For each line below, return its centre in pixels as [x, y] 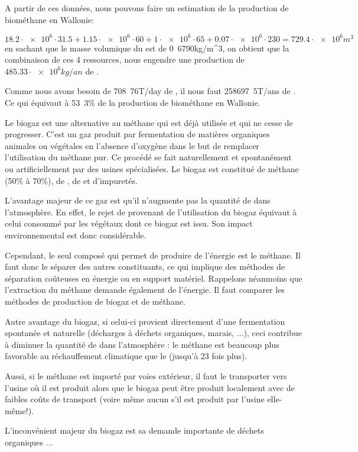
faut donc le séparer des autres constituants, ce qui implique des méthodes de [145, 267]
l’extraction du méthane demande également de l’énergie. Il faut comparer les [145, 290]
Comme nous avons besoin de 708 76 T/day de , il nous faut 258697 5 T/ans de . [150, 91]
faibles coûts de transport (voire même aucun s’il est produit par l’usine [135, 399]
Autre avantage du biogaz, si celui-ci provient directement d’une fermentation [145, 321]
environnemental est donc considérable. [76, 235]
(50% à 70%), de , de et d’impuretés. [71, 180]
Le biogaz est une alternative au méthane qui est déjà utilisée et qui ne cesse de [149, 122]
